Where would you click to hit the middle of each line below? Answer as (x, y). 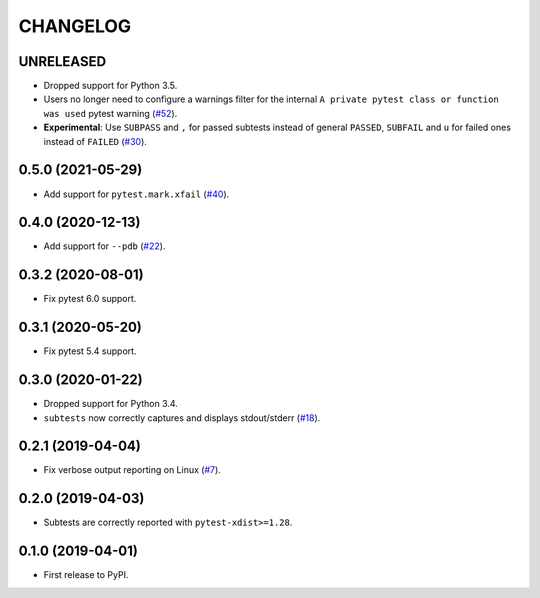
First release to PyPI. (86, 575)
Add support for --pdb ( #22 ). (104, 246)
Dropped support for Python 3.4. (111, 404)
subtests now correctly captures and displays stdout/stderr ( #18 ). (182, 417)
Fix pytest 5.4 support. (90, 351)
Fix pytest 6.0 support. (90, 299)
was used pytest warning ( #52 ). (110, 113)
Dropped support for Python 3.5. (110, 86)
